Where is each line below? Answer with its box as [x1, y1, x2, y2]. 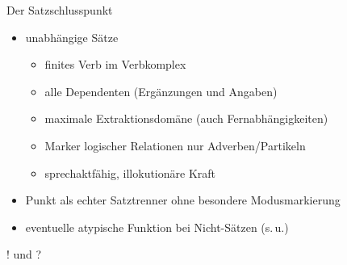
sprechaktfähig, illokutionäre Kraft [44, 164, 216, 181]
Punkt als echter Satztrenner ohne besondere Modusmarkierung [25, 191, 341, 208]
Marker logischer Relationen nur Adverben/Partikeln [44, 137, 306, 154]
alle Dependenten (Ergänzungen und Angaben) [44, 82, 278, 99]
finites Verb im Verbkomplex [44, 56, 186, 73]
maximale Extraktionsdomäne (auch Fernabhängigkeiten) [44, 110, 328, 127]
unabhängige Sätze [25, 28, 119, 45]
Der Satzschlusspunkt [6, 2, 113, 18]
